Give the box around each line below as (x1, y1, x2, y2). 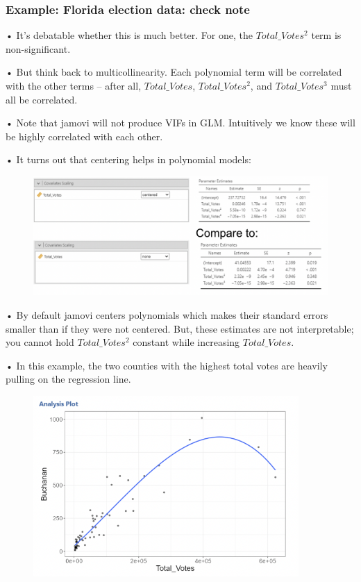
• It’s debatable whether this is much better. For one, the (6, 28, 253, 42)
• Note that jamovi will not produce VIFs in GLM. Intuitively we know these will (6, 115, 355, 130)
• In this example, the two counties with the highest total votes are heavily (6, 358, 328, 372)
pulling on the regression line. (6, 372, 131, 386)
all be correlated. (6, 92, 78, 106)
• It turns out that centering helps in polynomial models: (6, 152, 251, 167)
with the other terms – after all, (6, 78, 142, 92)
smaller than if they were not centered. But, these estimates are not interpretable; (6, 321, 354, 335)
